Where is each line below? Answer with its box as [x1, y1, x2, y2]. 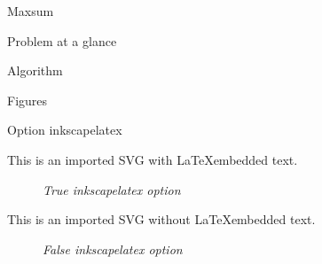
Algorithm [7, 61, 63, 80]
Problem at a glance [7, 31, 117, 50]
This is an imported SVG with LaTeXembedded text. [7, 150, 298, 168]
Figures [7, 90, 48, 109]
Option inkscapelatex [7, 120, 122, 139]
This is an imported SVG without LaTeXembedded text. [7, 210, 316, 229]
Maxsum [7, 2, 54, 19]
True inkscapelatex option [43, 180, 181, 198]
